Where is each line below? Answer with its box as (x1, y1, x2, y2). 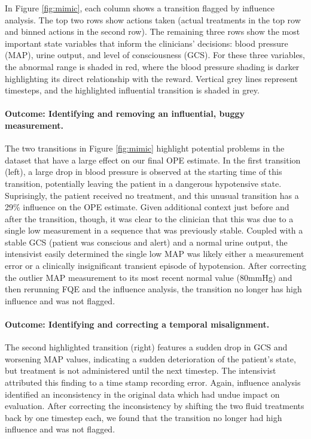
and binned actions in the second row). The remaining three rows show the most (5, 25, 300, 38)
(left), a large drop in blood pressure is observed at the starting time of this (5, 165, 282, 178)
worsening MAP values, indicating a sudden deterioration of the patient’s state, (5, 352, 296, 365)
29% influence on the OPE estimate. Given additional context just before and (5, 201, 289, 213)
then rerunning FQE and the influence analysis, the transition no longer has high (5, 283, 302, 295)
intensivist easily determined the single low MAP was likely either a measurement (5, 247, 304, 260)
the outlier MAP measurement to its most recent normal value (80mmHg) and (5, 271, 292, 283)
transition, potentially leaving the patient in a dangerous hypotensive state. (5, 177, 282, 189)
